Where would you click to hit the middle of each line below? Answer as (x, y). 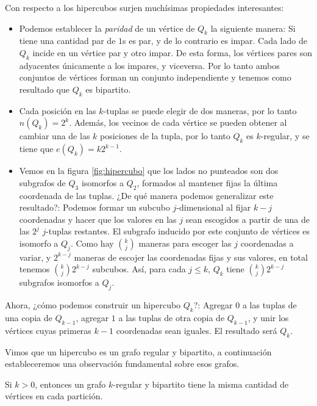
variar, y (35, 257)
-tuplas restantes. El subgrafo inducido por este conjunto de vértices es (178, 231)
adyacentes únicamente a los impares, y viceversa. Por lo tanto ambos (149, 65)
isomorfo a (39, 243)
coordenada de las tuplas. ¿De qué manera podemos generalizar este (146, 195)
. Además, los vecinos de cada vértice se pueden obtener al (178, 122)
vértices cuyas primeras (48, 330)
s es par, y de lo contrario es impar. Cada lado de (215, 41)
